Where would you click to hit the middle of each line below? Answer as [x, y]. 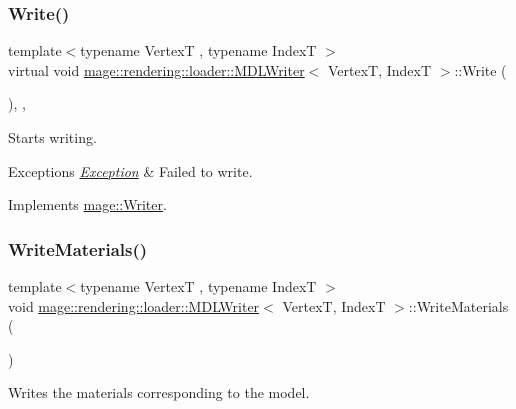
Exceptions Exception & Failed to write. [130, 170]
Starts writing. [52, 137]
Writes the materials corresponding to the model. [159, 392]
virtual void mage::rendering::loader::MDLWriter [156, 69]
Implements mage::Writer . [87, 204]
